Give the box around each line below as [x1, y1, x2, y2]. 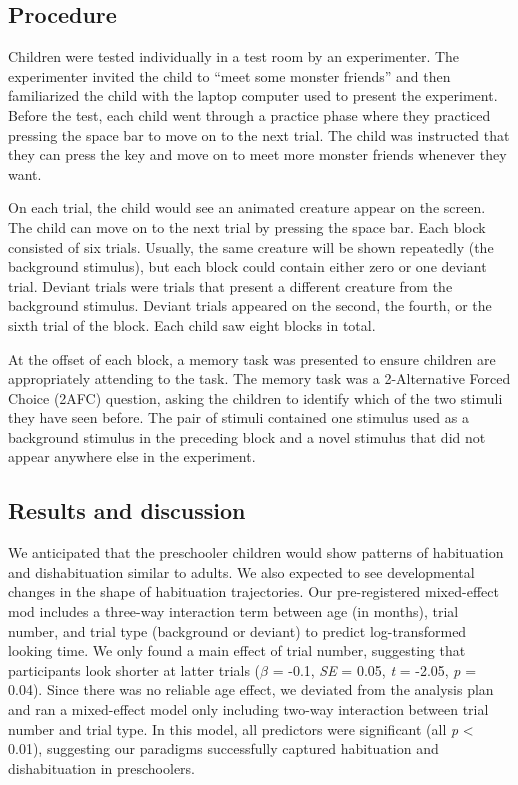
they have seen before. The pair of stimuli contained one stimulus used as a [8, 407, 469, 428]
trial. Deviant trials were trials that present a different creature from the [8, 275, 453, 296]
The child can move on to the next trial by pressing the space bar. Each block [8, 216, 486, 237]
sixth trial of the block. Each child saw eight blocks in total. [8, 314, 376, 335]
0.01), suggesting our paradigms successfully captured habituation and [8, 738, 439, 759]
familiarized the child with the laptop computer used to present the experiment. [8, 85, 498, 106]
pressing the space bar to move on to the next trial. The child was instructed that [8, 124, 510, 145]
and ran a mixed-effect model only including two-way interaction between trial [8, 699, 489, 720]
